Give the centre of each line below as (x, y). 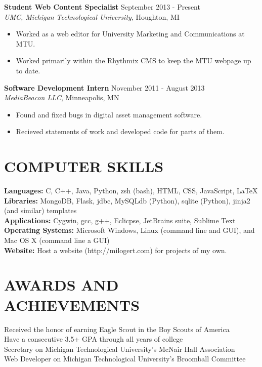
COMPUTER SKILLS (84, 166)
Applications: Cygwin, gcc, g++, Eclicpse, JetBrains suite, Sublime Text (120, 220)
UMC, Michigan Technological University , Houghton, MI (92, 16)
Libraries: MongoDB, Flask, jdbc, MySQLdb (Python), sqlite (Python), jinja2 (127, 200)
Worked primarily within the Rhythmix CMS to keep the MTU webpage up (134, 60)
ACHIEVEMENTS (72, 304)
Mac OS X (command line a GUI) (57, 240)
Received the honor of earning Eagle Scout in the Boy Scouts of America (117, 329)
